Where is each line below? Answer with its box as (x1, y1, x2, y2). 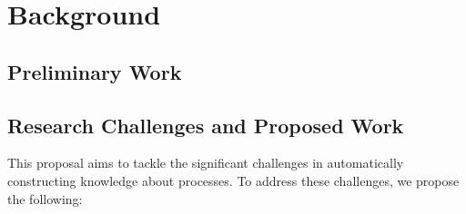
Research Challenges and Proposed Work (7, 111, 404, 139)
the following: (7, 189, 83, 208)
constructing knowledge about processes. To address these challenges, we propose (7, 170, 460, 190)
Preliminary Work (7, 57, 182, 85)
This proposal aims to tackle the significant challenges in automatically (7, 153, 404, 172)
